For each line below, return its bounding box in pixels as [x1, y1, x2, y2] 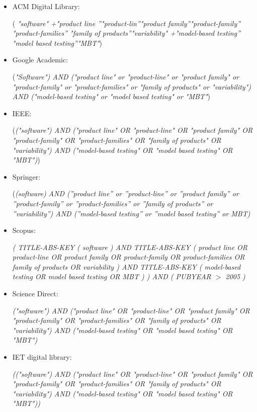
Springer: [12, 171, 41, 182]
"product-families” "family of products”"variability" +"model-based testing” [12, 28, 241, 38]
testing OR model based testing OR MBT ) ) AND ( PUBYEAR [12, 271, 211, 282]
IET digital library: [12, 352, 72, 362]
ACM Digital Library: [12, 1, 80, 11]
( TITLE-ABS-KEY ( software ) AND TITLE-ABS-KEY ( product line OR [12, 241, 247, 252]
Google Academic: [12, 54, 68, 65]
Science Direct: [12, 288, 58, 299]
